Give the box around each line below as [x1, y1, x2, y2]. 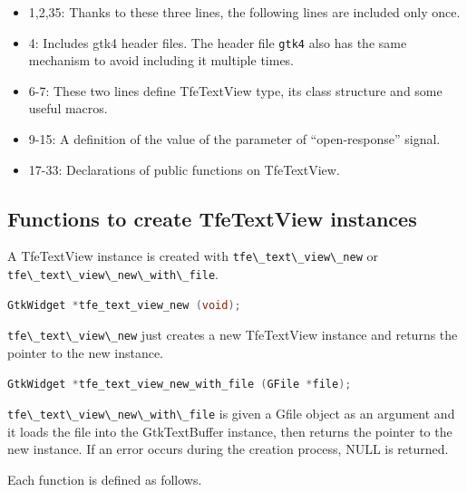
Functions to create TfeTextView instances [7, 204, 417, 232]
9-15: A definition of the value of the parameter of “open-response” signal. [28, 130, 441, 149]
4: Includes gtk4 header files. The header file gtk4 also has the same [28, 33, 407, 52]
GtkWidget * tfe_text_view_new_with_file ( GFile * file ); [7, 377, 352, 391]
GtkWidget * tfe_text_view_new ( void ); [7, 298, 241, 312]
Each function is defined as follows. [7, 470, 202, 489]
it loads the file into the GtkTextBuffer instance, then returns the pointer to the [7, 421, 452, 440]
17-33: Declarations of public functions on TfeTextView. [28, 159, 340, 178]
